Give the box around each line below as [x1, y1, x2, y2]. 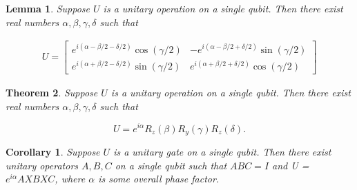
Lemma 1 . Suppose [6, 1, 90, 15]
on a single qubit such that [115, 158, 227, 172]
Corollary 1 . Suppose [6, 145, 100, 158]
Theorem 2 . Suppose [6, 85, 98, 100]
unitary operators [6, 158, 79, 172]
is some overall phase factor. [98, 171, 220, 186]
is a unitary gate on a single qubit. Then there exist [113, 145, 331, 158]
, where [55, 171, 86, 186]
